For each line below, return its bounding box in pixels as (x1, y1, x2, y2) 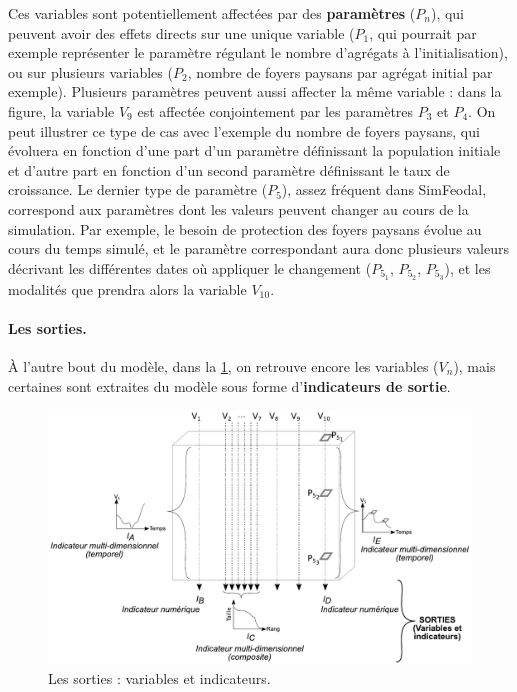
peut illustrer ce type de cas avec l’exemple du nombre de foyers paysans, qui (8, 120, 480, 141)
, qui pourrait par (369, 22, 477, 43)
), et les (444, 257, 491, 278)
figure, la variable (8, 100, 115, 121)
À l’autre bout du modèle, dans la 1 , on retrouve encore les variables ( (8, 355, 439, 376)
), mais (453, 355, 496, 376)
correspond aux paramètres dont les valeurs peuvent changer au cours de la (8, 198, 469, 219)
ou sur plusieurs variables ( (8, 61, 173, 82)
